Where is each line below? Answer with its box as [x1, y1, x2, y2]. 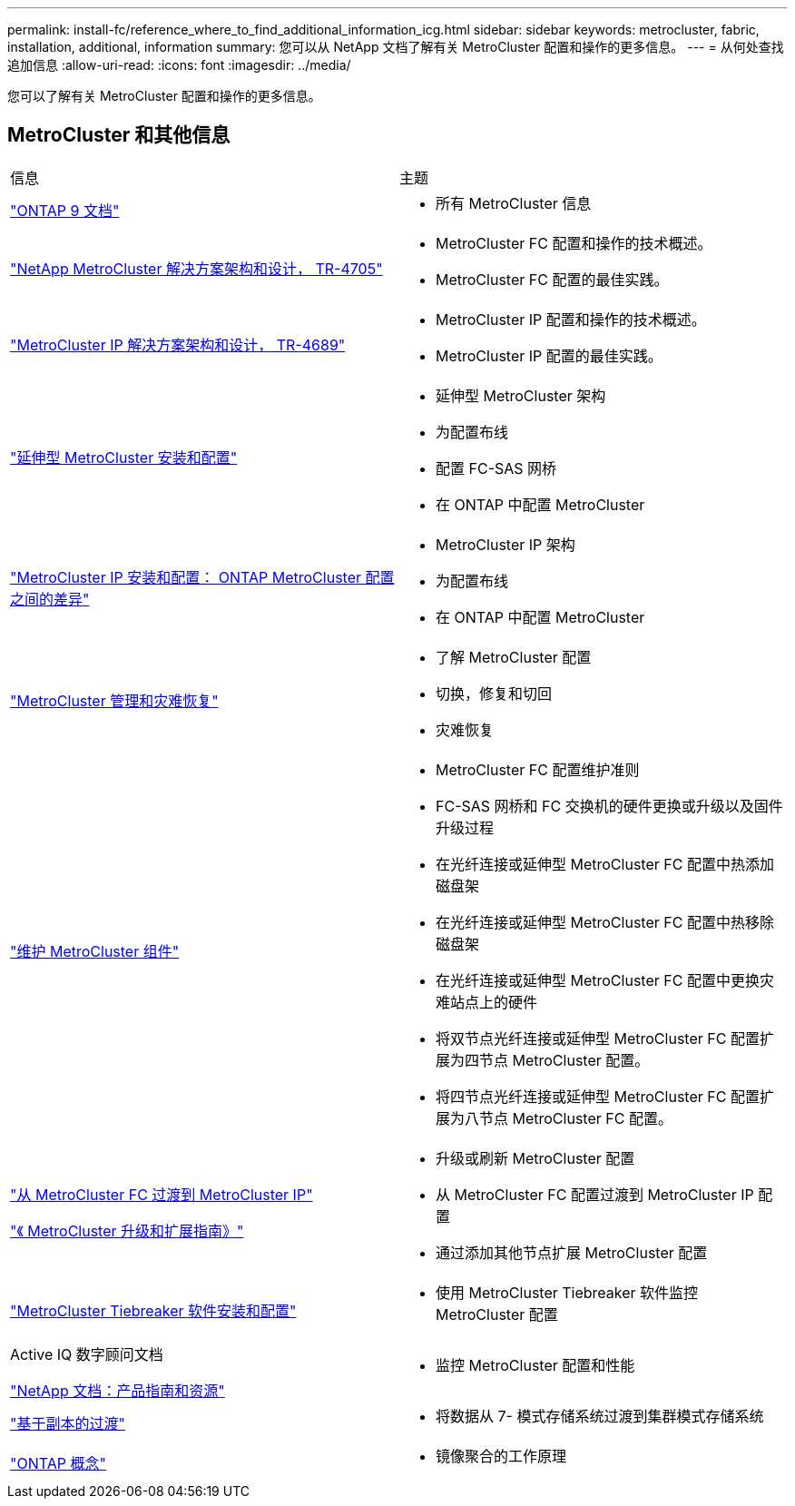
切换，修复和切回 [436, 684, 553, 703]
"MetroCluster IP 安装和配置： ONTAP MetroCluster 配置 [10, 567, 395, 586]
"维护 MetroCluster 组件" [10, 941, 180, 960]
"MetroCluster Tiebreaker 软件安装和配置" [10, 1301, 297, 1320]
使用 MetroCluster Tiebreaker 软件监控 [436, 1283, 699, 1302]
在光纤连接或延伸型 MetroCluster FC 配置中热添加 [436, 854, 774, 873]
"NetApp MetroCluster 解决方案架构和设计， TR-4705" [10, 259, 383, 278]
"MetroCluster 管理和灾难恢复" [10, 691, 219, 710]
